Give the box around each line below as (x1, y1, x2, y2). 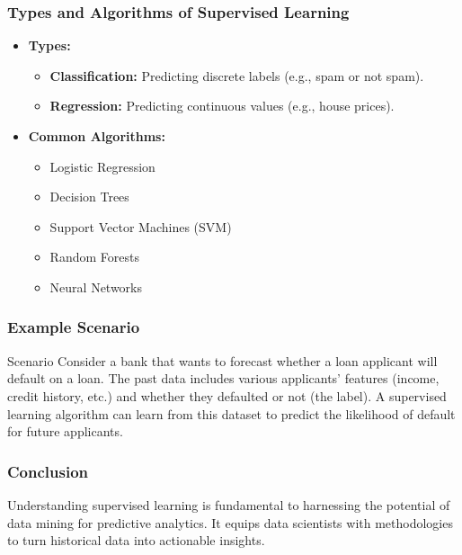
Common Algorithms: (28, 127, 165, 145)
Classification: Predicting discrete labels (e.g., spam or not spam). (49, 66, 424, 85)
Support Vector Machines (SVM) (49, 217, 232, 236)
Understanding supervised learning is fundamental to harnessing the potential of (7, 495, 450, 514)
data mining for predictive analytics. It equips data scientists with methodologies (7, 513, 453, 532)
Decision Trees (49, 187, 129, 206)
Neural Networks (49, 277, 143, 296)
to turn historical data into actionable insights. (7, 531, 265, 550)
